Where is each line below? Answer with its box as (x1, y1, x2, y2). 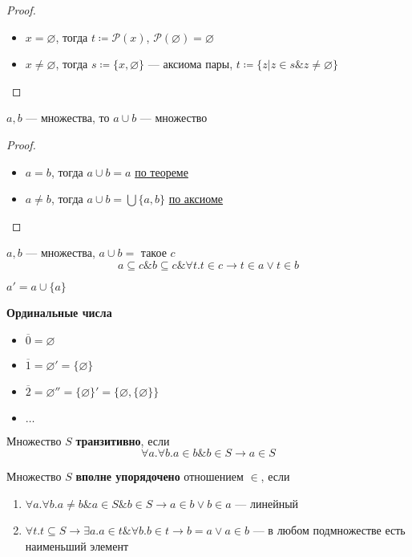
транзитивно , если (75, 432, 170, 449)
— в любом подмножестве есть (252, 522, 406, 539)
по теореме (135, 163, 188, 180)
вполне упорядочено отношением (75, 468, 244, 485)
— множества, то (26, 109, 110, 126)
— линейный (235, 494, 299, 511)
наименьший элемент (25, 537, 129, 554)
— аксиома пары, (147, 55, 233, 72)
